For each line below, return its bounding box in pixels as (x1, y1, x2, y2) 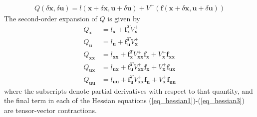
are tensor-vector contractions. (4, 105, 97, 115)
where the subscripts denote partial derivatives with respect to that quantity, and (4, 85, 253, 96)
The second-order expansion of (4, 13, 97, 23)
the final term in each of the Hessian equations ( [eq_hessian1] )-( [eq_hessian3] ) (4, 95, 245, 106)
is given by (107, 13, 140, 23)
